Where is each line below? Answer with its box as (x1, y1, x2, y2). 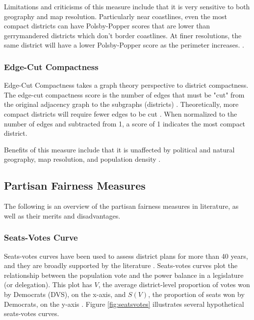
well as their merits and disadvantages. (4, 210, 121, 221)
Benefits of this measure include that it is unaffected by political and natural (4, 144, 235, 154)
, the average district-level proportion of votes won (98, 279, 250, 290)
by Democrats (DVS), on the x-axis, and (4, 289, 126, 299)
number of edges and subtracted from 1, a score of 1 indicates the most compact (4, 118, 246, 128)
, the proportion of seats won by (148, 289, 245, 299)
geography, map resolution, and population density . (4, 154, 161, 164)
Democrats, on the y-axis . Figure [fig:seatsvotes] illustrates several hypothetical (4, 298, 244, 309)
